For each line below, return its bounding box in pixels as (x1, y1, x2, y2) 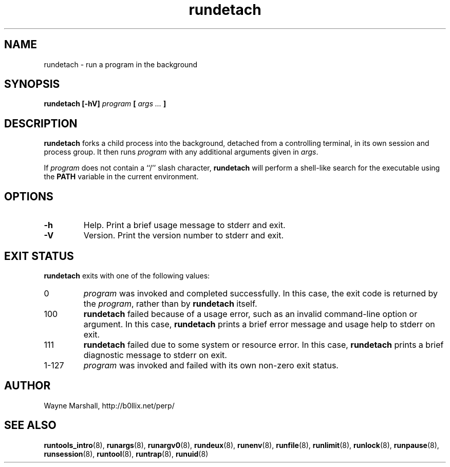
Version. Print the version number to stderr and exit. (83, 230, 284, 241)
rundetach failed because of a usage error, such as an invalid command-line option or (83, 308, 418, 319)
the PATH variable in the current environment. (44, 172, 199, 181)
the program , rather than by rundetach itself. (83, 298, 257, 309)
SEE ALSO (4, 419, 57, 432)
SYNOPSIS (4, 78, 60, 91)
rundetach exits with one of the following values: (44, 271, 210, 280)
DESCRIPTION (4, 117, 78, 130)
